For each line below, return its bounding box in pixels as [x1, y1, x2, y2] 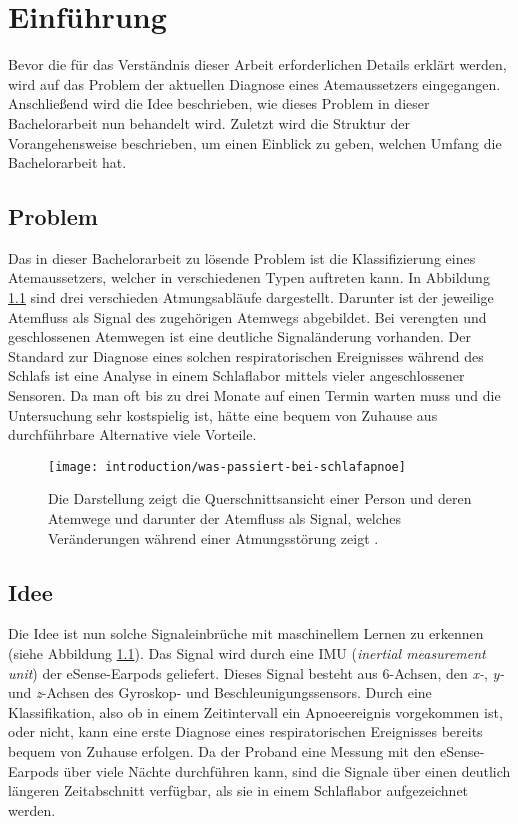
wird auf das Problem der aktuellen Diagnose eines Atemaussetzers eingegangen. [8, 73, 501, 94]
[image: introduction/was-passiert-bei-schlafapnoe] [48, 459, 406, 474]
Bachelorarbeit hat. [8, 152, 127, 173]
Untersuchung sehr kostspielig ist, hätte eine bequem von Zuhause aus [8, 404, 438, 425]
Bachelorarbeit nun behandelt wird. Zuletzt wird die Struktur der [8, 112, 410, 133]
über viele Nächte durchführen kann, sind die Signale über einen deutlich [63, 760, 511, 781]
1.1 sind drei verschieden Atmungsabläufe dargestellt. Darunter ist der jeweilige [8, 287, 494, 308]
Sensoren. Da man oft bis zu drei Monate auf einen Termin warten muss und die [8, 385, 501, 406]
